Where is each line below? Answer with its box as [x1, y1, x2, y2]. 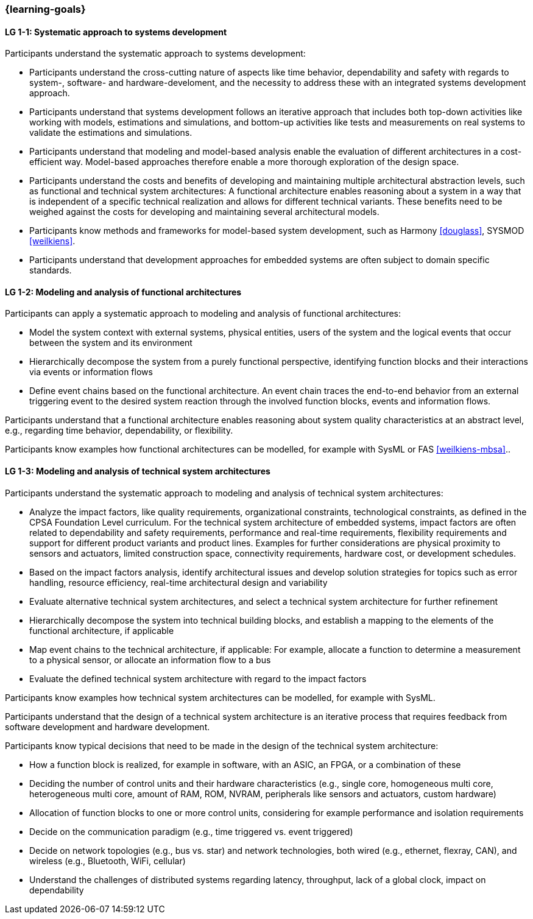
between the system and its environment [29, 337, 192, 348]
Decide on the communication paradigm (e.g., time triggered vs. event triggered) [29, 826, 353, 837]
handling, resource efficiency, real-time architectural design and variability [29, 577, 328, 588]
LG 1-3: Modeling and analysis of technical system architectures [5, 466, 270, 477]
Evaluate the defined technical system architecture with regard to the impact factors [29, 673, 367, 684]
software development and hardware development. [5, 721, 210, 732]
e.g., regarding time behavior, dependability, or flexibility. [5, 425, 233, 436]
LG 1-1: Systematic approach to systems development [5, 26, 227, 37]
